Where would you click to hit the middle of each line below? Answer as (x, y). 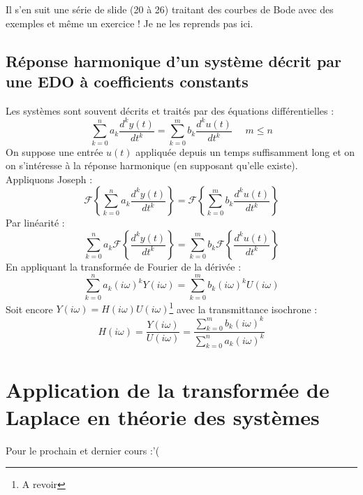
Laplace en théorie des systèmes (163, 416)
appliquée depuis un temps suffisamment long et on (245, 151)
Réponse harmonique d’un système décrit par (174, 60)
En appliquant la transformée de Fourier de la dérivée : (124, 267)
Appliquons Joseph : (49, 179)
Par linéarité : (35, 223)
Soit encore (29, 309)
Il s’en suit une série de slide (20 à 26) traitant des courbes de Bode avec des (170, 9)
